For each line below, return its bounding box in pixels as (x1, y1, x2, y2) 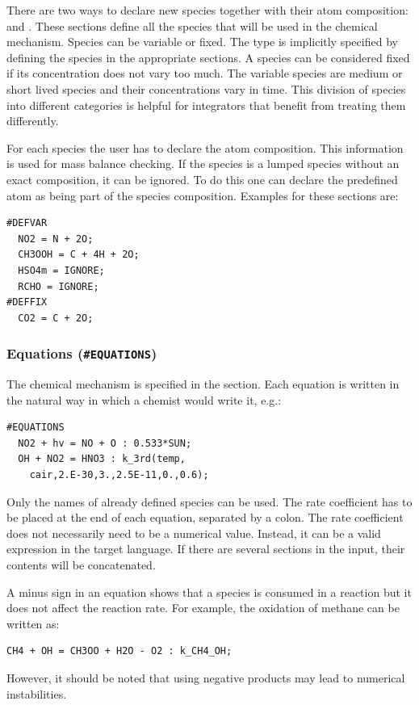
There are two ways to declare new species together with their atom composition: (6, 2, 409, 18)
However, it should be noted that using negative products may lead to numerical (6, 669, 405, 686)
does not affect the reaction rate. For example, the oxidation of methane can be (6, 599, 400, 616)
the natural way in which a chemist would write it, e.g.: (6, 391, 282, 408)
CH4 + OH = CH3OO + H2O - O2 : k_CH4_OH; (6, 645, 233, 657)
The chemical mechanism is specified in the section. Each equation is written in (6, 376, 400, 392)
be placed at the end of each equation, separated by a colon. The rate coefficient (6, 509, 404, 526)
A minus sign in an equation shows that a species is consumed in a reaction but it (6, 583, 412, 600)
